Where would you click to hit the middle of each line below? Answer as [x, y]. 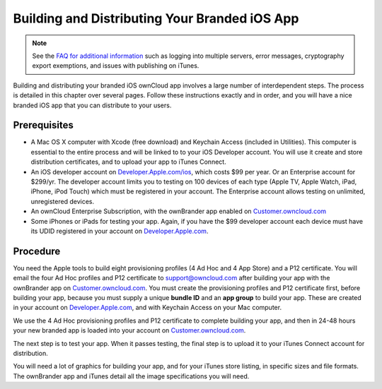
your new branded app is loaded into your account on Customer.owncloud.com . [129, 330]
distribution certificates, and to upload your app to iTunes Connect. [128, 162]
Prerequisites [43, 125]
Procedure [37, 251]
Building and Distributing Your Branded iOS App [156, 18]
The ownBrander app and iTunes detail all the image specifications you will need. [131, 376]
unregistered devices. [63, 201]
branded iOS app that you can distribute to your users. [92, 105]
